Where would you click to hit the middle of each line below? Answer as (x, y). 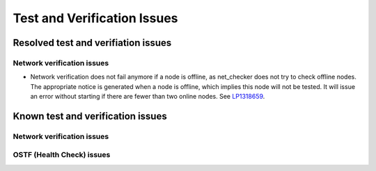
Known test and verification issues (90, 116)
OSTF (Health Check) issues (62, 155)
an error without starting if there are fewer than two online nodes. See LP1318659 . (148, 97)
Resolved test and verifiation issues (92, 43)
